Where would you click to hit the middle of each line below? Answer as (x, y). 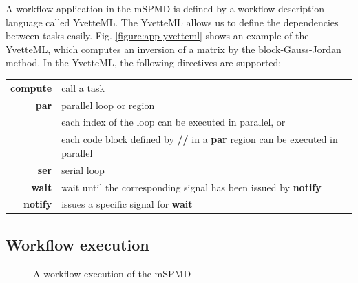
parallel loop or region (108, 105)
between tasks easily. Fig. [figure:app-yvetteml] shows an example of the (157, 36)
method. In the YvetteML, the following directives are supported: (144, 62)
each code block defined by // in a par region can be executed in (200, 139)
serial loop (83, 169)
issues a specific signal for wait (127, 204)
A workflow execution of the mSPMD (112, 273)
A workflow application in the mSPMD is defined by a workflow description (165, 8)
